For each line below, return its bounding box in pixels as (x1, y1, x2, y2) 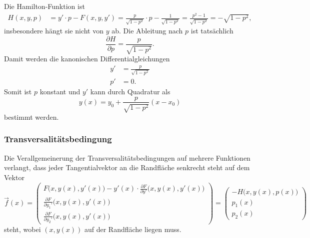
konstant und (39, 86, 80, 96)
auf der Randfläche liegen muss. (84, 224, 181, 235)
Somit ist (4, 86, 32, 96)
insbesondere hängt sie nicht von (4, 25, 103, 36)
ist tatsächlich (190, 25, 233, 36)
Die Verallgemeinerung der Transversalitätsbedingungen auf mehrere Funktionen (4, 152, 250, 163)
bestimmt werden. (4, 111, 59, 122)
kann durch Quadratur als (90, 86, 170, 96)
